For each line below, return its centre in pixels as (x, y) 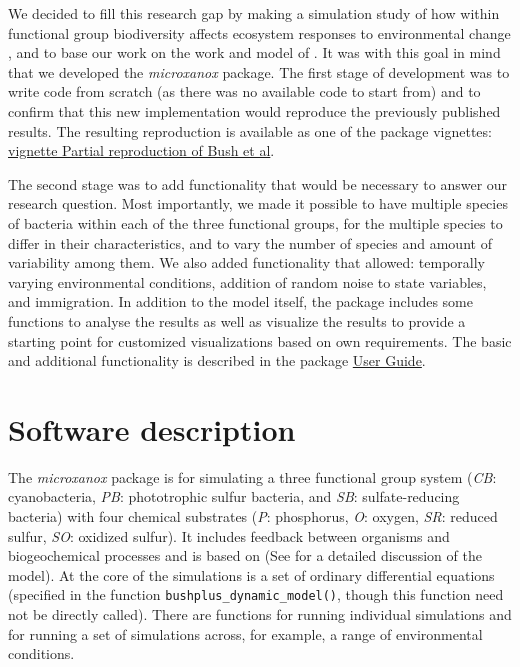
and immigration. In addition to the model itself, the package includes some (240, 301)
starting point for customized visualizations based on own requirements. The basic (260, 340)
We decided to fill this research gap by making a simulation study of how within (254, 13)
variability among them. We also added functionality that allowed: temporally (246, 262)
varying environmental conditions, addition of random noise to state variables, (247, 281)
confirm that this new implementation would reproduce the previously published (254, 110)
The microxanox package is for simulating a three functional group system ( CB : (252, 476)
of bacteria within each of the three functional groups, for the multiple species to (255, 222)
